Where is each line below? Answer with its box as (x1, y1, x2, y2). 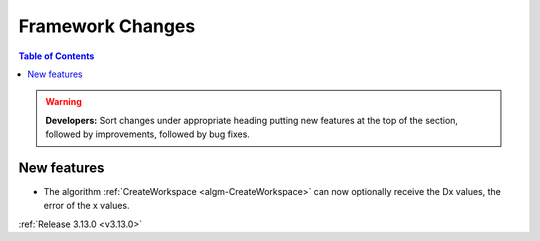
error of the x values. (43, 200, 130, 212)
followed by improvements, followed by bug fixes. (45, 128, 250, 140)
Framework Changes (18, 15, 196, 37)
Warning (45, 96, 82, 108)
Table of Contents (18, 50, 95, 62)
